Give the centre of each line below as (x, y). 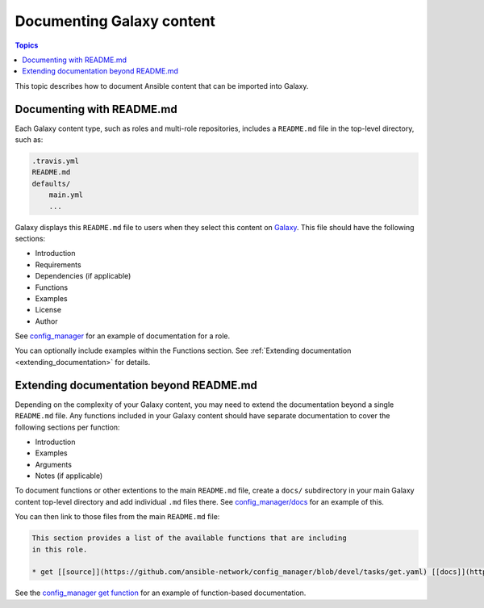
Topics (27, 45)
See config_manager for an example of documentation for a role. (123, 336)
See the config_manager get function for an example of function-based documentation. (161, 593)
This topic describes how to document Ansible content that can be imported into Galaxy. (162, 86)
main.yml (66, 195)
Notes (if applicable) (69, 476)
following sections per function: (67, 427)
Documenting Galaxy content (115, 21)
